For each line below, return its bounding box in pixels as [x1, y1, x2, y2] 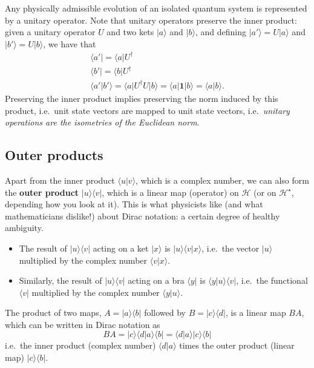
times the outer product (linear [179, 339, 295, 352]
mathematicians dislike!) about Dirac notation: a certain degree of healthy [5, 209, 280, 222]
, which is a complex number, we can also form [136, 173, 309, 186]
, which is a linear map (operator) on [102, 186, 239, 198]
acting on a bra [128, 274, 185, 287]
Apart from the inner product [5, 173, 115, 186]
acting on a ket [93, 241, 149, 254]
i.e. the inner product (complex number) [5, 339, 156, 352]
